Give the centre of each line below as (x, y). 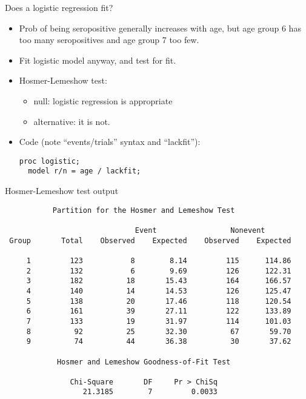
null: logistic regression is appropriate (103, 100)
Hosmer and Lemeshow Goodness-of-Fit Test (144, 362)
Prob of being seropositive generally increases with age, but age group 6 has (160, 28)
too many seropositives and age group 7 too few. (109, 40)
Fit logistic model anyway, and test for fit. (98, 60)
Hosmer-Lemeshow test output (62, 191)
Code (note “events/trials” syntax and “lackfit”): (110, 142)
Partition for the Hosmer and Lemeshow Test (144, 210)
